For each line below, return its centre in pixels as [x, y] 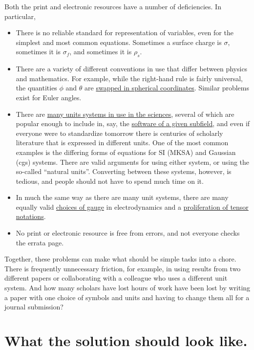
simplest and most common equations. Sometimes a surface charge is [119, 42]
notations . [31, 216]
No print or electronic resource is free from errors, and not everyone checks [128, 233]
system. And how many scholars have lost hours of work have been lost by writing [127, 288]
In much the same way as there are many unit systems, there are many [122, 197]
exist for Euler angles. [49, 97]
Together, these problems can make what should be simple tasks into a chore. [120, 259]
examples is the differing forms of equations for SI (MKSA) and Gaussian [126, 152]
